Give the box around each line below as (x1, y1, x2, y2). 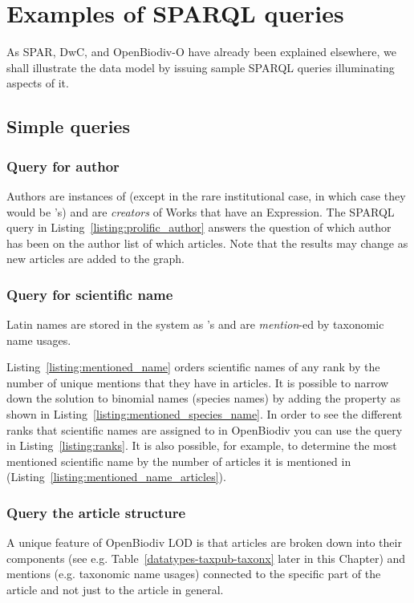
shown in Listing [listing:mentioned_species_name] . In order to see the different (6, 406, 403, 423)
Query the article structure (6, 502, 186, 522)
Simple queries (6, 114, 130, 139)
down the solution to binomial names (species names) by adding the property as (6, 390, 400, 407)
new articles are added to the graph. (6, 250, 185, 267)
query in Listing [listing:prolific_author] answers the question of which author (6, 219, 392, 236)
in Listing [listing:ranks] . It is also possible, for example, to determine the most (6, 437, 397, 454)
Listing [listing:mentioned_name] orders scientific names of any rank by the (6, 358, 380, 375)
